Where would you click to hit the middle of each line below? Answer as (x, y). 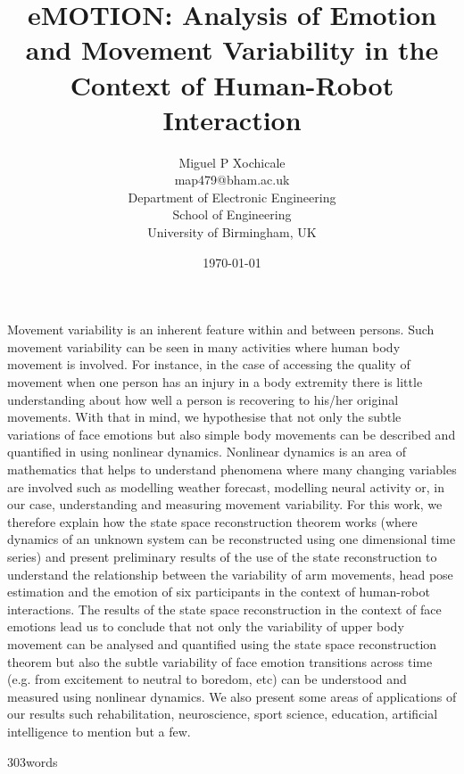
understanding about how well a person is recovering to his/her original (203, 399)
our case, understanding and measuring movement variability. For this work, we (225, 504)
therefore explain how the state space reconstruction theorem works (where (212, 521)
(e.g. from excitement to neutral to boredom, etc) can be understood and (207, 679)
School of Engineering (232, 214)
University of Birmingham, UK (232, 232)
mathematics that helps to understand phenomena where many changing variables (232, 469)
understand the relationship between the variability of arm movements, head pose (230, 574)
